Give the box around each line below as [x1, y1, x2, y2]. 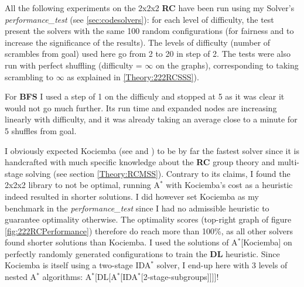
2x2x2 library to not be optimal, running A [5, 179, 160, 191]
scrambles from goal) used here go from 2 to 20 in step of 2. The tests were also [5, 47, 291, 60]
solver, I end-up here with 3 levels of [156, 259, 288, 271]
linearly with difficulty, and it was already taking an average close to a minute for [5, 113, 298, 125]
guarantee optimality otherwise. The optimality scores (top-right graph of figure [5, 213, 292, 225]
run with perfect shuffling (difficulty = [5, 59, 142, 71]
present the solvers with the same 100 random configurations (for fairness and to [5, 25, 294, 37]
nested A [5, 271, 37, 283]
